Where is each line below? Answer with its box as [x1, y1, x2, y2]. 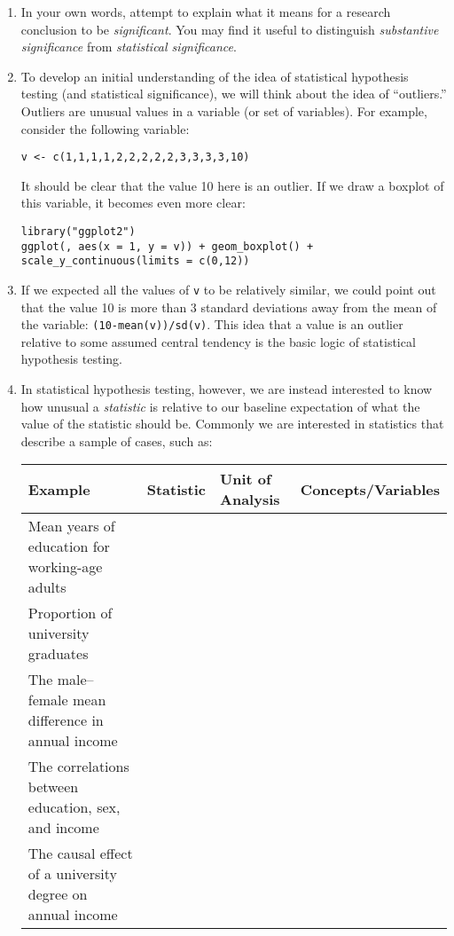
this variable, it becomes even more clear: [20, 193, 246, 212]
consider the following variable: [20, 119, 190, 138]
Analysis [220, 489, 280, 510]
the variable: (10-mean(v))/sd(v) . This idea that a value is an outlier [20, 315, 403, 334]
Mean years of [27, 515, 115, 537]
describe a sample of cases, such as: [20, 431, 213, 450]
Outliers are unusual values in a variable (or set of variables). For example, [20, 101, 427, 120]
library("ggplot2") [20, 225, 136, 238]
